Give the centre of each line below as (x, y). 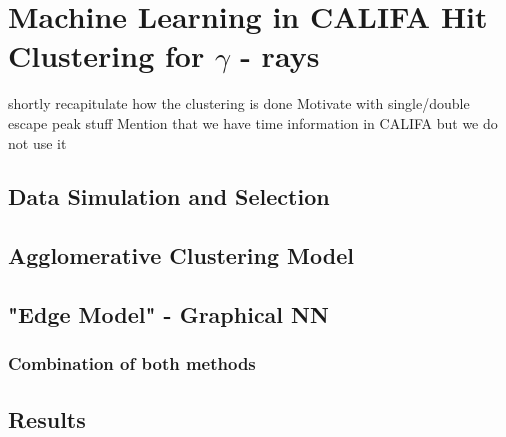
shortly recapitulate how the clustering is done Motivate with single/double (239, 103)
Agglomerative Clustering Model (181, 255)
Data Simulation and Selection (169, 196)
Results (47, 418)
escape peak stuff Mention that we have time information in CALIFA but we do (253, 122)
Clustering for (106, 55)
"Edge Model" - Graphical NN (168, 314)
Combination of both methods (132, 363)
